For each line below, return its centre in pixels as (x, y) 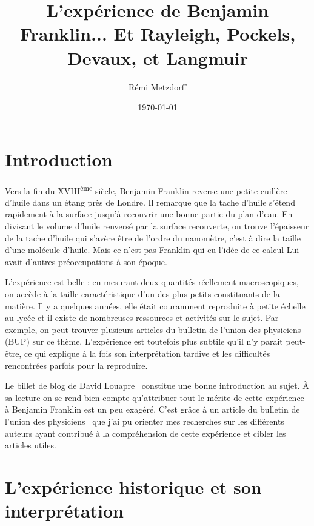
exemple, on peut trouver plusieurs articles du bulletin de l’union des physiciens (153, 329)
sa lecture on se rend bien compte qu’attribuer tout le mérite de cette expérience (155, 397)
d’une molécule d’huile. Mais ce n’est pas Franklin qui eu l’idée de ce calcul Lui (152, 250)
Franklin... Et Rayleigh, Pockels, (158, 34)
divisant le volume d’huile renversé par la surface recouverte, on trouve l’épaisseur (157, 226)
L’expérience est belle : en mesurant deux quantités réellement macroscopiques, (152, 282)
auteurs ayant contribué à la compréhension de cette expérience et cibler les (145, 433)
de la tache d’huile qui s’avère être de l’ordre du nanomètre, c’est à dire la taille (153, 238)
